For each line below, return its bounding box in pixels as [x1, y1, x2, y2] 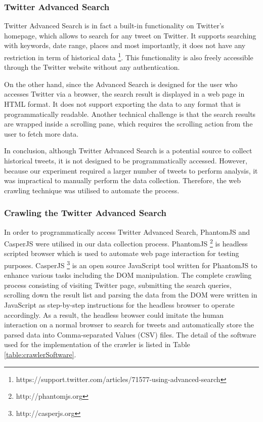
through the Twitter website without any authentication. [4, 62, 180, 72]
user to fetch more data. [4, 128, 79, 139]
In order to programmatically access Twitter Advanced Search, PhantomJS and [4, 226, 250, 237]
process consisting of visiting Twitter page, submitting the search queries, [4, 279, 232, 290]
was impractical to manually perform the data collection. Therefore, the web [4, 175, 241, 186]
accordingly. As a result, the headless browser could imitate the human [4, 309, 224, 320]
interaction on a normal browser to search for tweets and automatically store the [4, 319, 254, 330]
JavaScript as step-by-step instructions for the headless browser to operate [4, 300, 235, 310]
